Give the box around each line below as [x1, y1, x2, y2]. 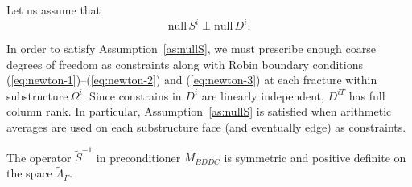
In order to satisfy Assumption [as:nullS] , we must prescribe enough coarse [6, 40, 376, 57]
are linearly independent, [201, 87, 324, 104]
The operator [6, 148, 72, 165]
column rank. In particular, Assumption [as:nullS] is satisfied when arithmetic [6, 103, 392, 120]
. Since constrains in [82, 87, 182, 104]
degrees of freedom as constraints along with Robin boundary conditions [6, 55, 363, 72]
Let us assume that [6, 2, 101, 18]
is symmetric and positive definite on [224, 148, 406, 165]
